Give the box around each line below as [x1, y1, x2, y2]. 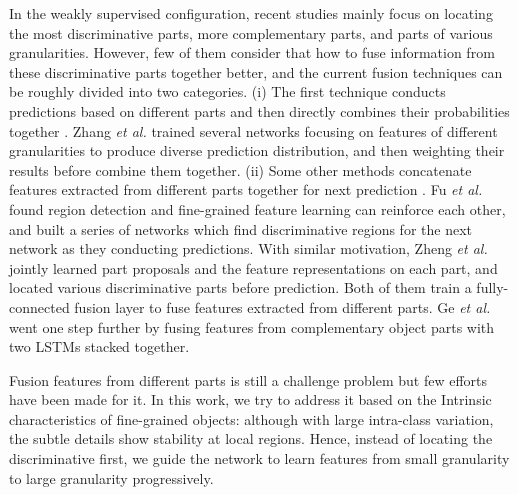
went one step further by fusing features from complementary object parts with [9, 316, 495, 337]
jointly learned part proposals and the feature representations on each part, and [9, 257, 498, 278]
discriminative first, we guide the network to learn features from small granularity [9, 448, 510, 469]
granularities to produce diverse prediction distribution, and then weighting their [9, 140, 505, 161]
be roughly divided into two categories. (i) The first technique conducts [9, 81, 446, 102]
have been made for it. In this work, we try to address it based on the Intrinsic [9, 389, 492, 410]
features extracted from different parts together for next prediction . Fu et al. [9, 179, 483, 200]
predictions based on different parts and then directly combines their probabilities [9, 100, 510, 121]
